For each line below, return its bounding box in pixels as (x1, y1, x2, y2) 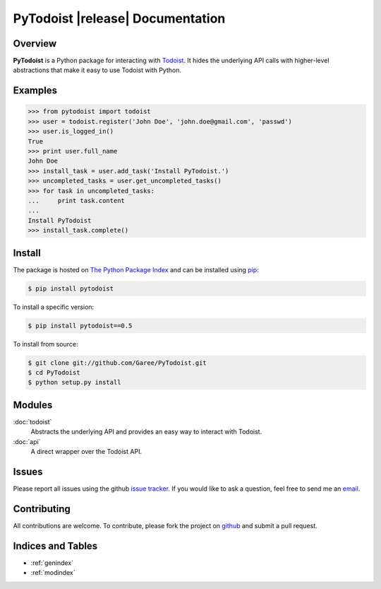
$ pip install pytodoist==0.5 (28, 322, 133, 330)
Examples (13, 85, 58, 97)
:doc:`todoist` (13, 417, 52, 426)
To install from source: (13, 339, 78, 348)
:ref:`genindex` (30, 559, 74, 567)
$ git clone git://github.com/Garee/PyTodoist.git (28, 358, 207, 367)
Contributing (13, 503, 71, 515)
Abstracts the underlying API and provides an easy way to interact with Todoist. (30, 428, 262, 436)
